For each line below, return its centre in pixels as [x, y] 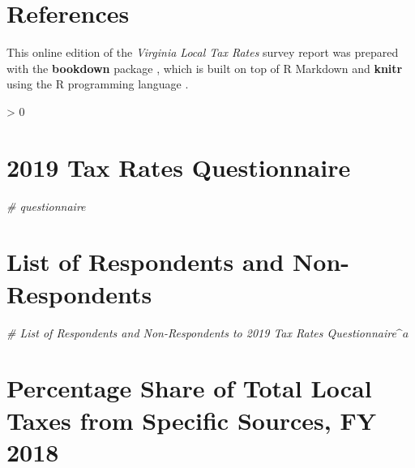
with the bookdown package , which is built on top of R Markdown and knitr [205, 68]
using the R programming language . [98, 84]
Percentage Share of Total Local [189, 388]
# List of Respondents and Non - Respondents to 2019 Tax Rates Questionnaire [201, 332]
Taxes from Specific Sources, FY [192, 420]
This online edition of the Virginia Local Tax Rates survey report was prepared [203, 52]
